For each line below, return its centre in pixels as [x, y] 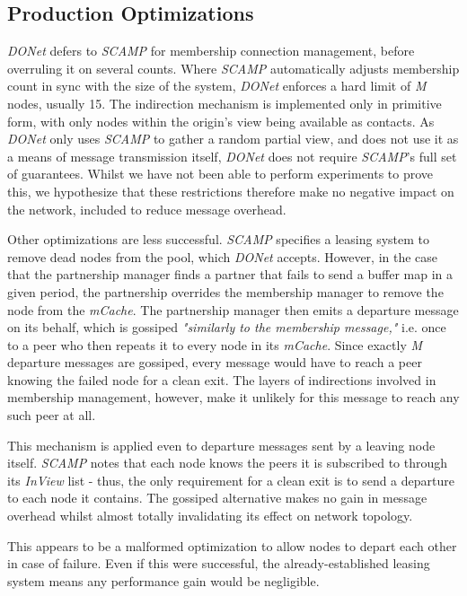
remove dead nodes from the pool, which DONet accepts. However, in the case [223, 256]
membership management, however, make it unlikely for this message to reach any [233, 397]
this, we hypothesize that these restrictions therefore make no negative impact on [231, 191]
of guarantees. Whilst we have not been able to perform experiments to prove [220, 174]
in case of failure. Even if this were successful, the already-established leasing [219, 563]
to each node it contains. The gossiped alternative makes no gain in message [217, 498]
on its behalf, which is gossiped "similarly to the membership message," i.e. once [227, 327]
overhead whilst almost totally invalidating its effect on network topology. [210, 516]
